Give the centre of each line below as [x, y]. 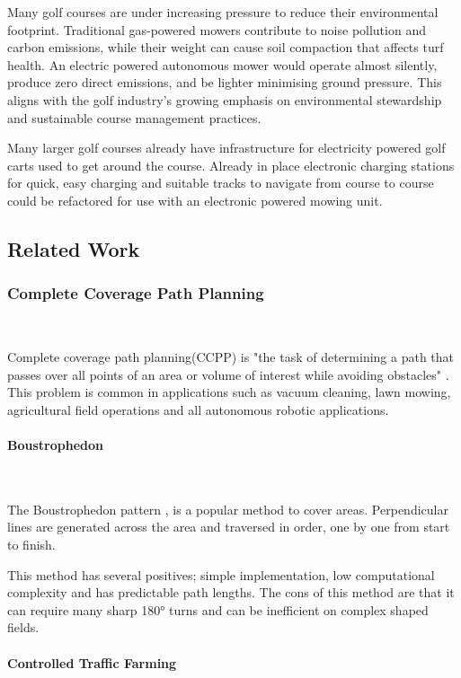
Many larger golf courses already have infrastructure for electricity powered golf [226, 148]
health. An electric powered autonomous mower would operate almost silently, [222, 64]
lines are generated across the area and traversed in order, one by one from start [229, 527]
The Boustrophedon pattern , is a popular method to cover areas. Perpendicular [228, 509]
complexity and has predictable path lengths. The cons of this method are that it [231, 592]
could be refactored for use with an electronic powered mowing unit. [195, 200]
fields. [23, 627]
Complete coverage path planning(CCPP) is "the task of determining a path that [231, 357]
